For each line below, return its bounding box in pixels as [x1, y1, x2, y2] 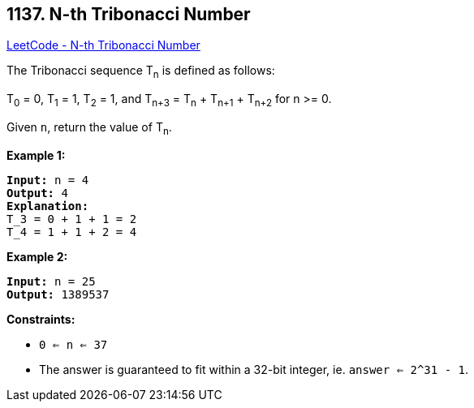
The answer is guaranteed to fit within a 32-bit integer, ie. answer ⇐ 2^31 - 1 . [39, 362, 468, 376]
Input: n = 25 [6, 274, 96, 288]
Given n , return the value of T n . [6, 120, 172, 137]
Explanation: [6, 199, 89, 213]
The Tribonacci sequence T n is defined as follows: [6, 63, 275, 81]
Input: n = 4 [6, 173, 89, 187]
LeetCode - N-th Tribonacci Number [6, 38, 200, 53]
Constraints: [6, 311, 75, 326]
